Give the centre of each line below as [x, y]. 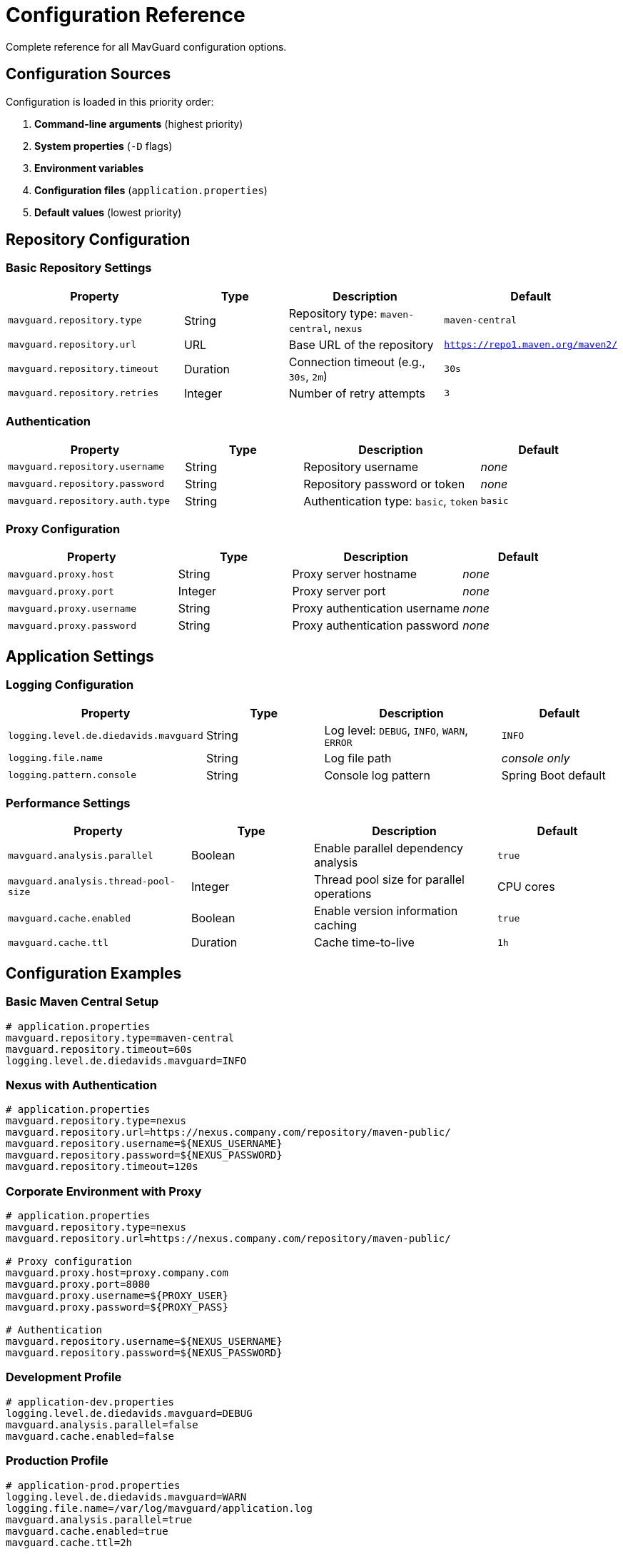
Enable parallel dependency [389, 848]
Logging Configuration [70, 685]
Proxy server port [339, 591]
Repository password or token [384, 484]
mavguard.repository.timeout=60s [99, 1049]
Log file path [358, 758]
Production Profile [57, 1461]
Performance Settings [68, 803]
